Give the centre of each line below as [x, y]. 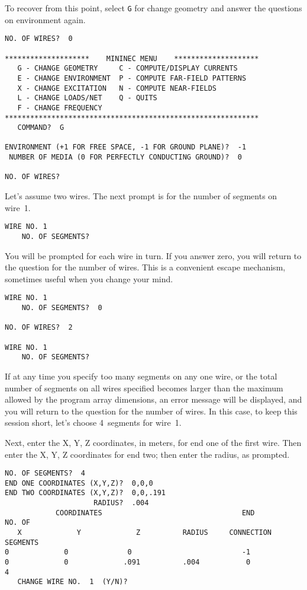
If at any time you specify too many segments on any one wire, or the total [141, 376]
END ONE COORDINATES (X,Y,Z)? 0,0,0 [79, 483]
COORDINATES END [155, 513]
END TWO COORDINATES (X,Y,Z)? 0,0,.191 [85, 493]
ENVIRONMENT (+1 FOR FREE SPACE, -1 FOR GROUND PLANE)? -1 [126, 147]
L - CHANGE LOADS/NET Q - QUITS [87, 98]
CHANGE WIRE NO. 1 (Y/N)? [72, 582]
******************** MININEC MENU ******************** [132, 58]
